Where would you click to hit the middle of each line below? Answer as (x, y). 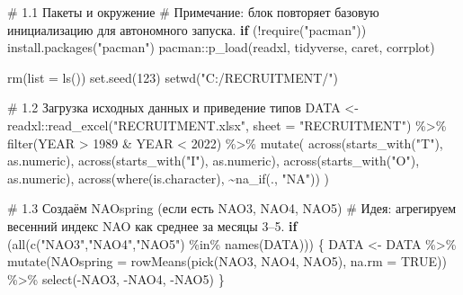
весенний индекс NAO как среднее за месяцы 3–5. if (152, 225)
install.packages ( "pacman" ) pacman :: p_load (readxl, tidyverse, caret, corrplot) (221, 47)
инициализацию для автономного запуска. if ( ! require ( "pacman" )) (187, 29)
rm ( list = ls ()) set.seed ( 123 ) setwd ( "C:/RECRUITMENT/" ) (173, 77)
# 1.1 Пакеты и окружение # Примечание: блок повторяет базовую (193, 12)
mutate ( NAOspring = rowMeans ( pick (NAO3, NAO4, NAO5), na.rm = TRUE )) (227, 261)
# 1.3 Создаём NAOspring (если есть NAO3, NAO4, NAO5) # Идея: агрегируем (232, 208)
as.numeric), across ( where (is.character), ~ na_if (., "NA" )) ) (168, 178)
